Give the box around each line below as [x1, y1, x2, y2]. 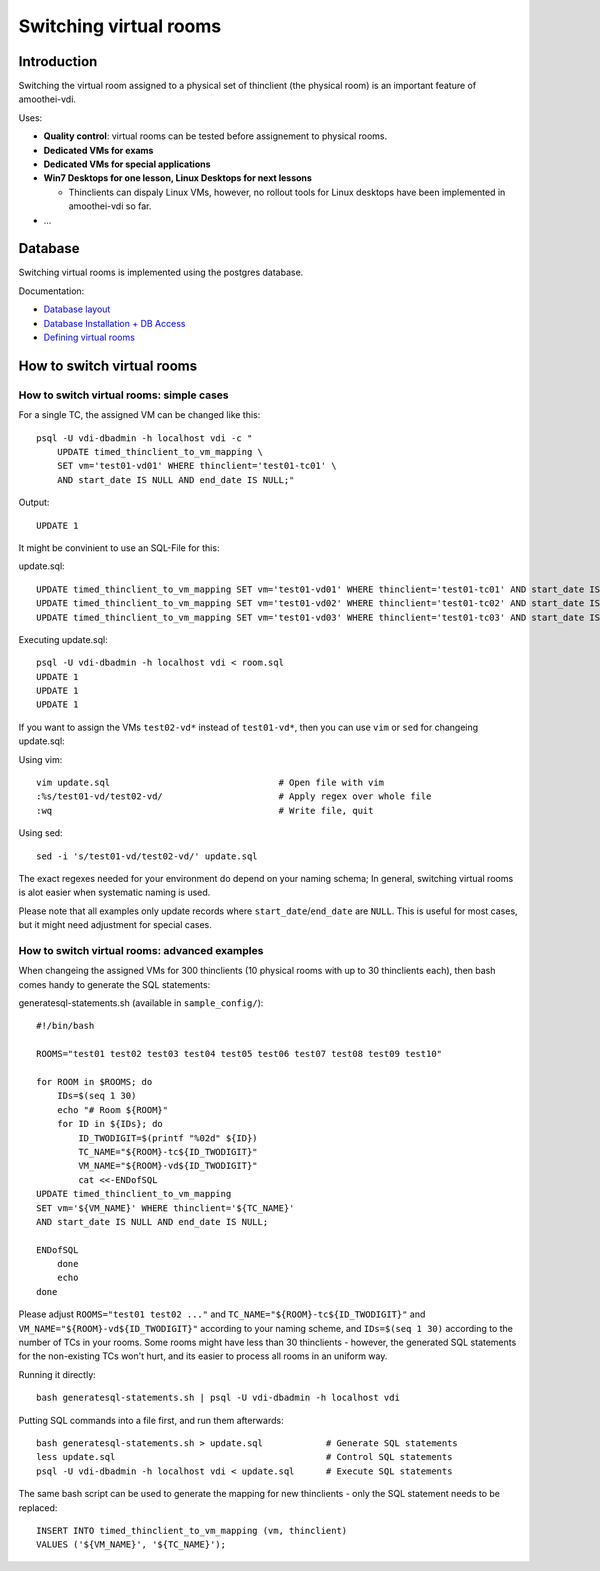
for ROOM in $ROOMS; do [36, 1076, 153, 1088]
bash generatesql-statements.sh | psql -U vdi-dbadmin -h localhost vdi [36, 1392, 400, 1404]
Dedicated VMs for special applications [43, 158, 211, 170]
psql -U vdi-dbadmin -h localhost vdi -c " [36, 432, 253, 444]
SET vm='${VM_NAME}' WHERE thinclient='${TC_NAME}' [36, 1202, 295, 1214]
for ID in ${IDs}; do [56, 1118, 164, 1130]
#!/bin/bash [36, 1020, 95, 1032]
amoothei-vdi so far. [68, 200, 152, 212]
